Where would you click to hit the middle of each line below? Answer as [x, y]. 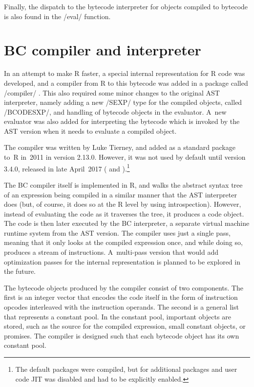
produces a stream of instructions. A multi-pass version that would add [111, 252]
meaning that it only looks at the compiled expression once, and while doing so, [123, 242]
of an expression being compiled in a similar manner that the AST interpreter [120, 194]
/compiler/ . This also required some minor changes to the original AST [112, 92]
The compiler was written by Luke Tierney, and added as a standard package [120, 147]
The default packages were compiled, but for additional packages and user [126, 369]
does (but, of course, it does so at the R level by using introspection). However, [123, 204]
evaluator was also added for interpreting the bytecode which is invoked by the [122, 121]
